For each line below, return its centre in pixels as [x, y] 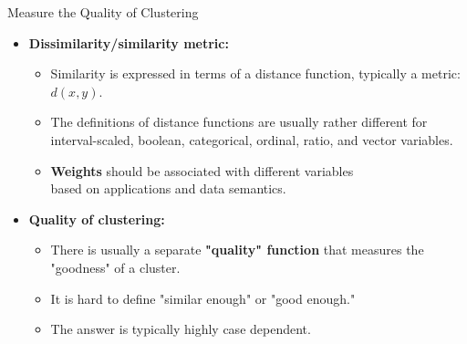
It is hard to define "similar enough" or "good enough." [203, 298]
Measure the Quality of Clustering [103, 12]
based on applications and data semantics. [168, 188]
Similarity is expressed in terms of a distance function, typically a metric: [255, 73]
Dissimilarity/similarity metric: [129, 42]
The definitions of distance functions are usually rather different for [239, 122]
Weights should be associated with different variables [202, 170]
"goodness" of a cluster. [115, 267]
